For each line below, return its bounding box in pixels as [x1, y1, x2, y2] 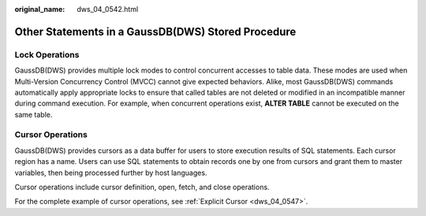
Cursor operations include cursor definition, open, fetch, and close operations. [14, 182, 270, 192]
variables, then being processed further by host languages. [14, 168, 207, 177]
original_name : [14, 5, 65, 13]
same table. [14, 110, 53, 119]
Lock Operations [14, 49, 80, 60]
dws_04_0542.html [77, 5, 139, 13]
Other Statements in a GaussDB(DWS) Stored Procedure [14, 24, 297, 39]
